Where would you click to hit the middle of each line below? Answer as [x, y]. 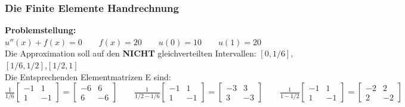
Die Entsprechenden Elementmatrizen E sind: [88, 76]
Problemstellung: [41, 30]
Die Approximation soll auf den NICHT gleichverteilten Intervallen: [131, 53]
